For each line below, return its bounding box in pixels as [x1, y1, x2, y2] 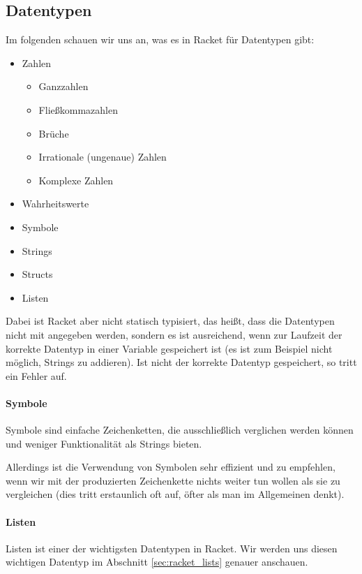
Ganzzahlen [38, 79, 89, 94]
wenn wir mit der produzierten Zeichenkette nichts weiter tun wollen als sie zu [6, 473, 340, 487]
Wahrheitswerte [22, 196, 89, 211]
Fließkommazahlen [38, 102, 118, 117]
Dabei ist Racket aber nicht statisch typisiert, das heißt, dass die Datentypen [6, 314, 335, 328]
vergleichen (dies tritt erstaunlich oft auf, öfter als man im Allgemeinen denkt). [6, 487, 345, 501]
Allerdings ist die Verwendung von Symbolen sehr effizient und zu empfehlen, [6, 459, 335, 474]
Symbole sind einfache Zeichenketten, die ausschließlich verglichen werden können [6, 422, 354, 437]
